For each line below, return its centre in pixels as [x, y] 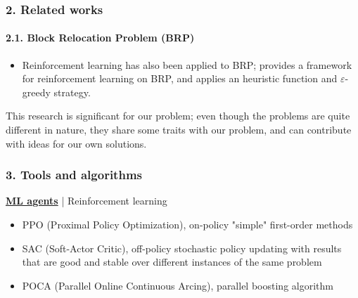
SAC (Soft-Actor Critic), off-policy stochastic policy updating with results [182, 248]
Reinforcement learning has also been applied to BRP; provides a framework [187, 64]
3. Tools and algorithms [74, 175]
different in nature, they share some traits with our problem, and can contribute [179, 130]
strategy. [72, 92]
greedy [36, 92]
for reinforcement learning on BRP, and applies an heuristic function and [180, 78]
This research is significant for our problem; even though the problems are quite [178, 116]
